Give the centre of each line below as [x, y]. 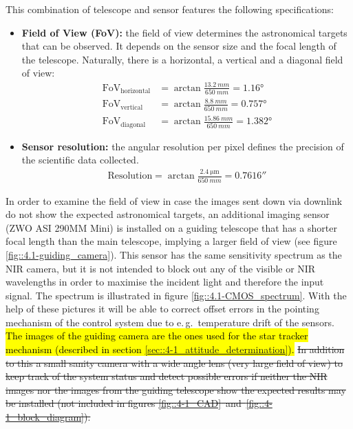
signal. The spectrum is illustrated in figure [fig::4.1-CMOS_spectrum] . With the [176, 295]
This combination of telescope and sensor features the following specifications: [170, 9]
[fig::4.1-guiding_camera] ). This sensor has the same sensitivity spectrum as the [174, 254]
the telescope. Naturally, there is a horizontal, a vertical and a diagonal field [182, 59]
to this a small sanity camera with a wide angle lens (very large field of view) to [174, 362]
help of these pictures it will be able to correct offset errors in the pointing [162, 309]
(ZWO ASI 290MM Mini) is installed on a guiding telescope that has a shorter [171, 227]
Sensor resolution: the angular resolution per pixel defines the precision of [183, 146]
